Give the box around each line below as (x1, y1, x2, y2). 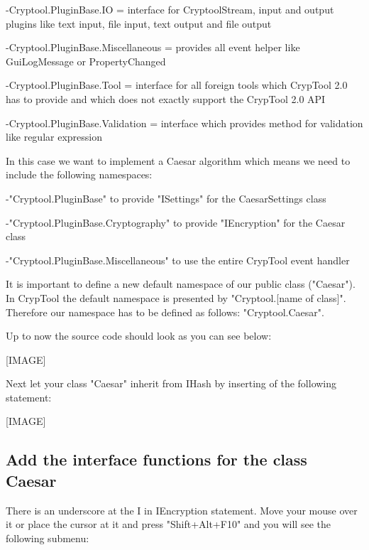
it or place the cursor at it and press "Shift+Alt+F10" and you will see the (6, 517, 331, 532)
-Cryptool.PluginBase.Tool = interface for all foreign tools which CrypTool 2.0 (6, 77, 348, 92)
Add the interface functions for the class (6, 448, 307, 470)
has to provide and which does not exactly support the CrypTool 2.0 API (6, 91, 326, 106)
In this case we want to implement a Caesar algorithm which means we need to (6, 153, 351, 168)
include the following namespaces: (6, 167, 153, 182)
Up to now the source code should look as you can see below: (6, 328, 272, 343)
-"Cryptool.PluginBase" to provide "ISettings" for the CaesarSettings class (6, 190, 326, 205)
